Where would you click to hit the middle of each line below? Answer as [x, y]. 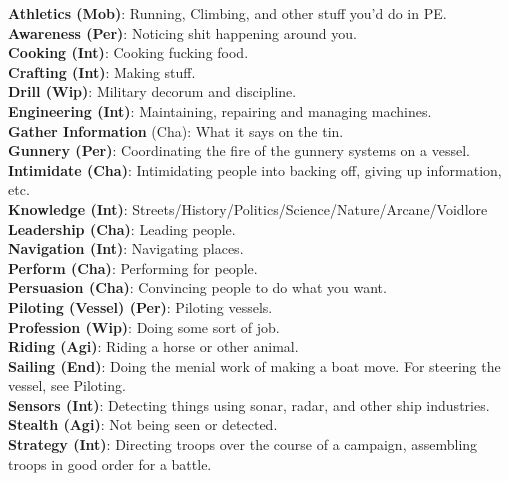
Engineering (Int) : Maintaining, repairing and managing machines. [220, 110]
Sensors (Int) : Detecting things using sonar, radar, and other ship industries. [249, 404]
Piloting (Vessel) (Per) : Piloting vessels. [140, 306]
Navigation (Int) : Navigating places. [126, 248]
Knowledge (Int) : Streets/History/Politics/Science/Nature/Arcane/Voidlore [248, 208]
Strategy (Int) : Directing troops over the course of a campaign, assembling [243, 444]
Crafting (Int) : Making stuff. [102, 71]
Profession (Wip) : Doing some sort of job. [144, 326]
